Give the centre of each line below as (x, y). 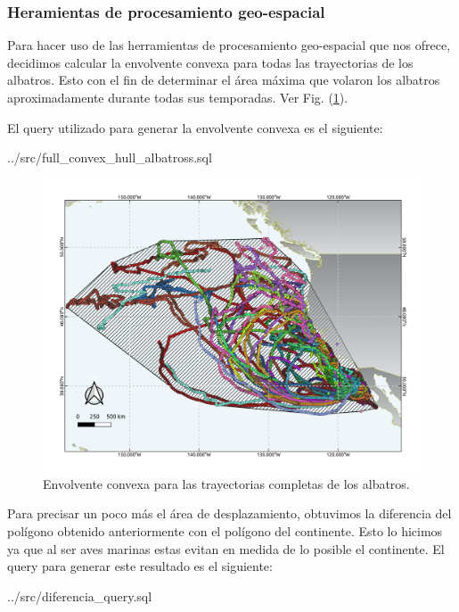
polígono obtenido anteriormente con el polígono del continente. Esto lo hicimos (225, 531)
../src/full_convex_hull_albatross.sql (110, 157)
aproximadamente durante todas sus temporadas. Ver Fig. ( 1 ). (178, 97)
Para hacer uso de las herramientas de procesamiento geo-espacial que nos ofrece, (229, 45)
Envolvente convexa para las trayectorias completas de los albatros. (226, 483)
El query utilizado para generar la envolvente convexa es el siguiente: (195, 127)
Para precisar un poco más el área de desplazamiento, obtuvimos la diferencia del (229, 513)
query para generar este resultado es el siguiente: (140, 566)
